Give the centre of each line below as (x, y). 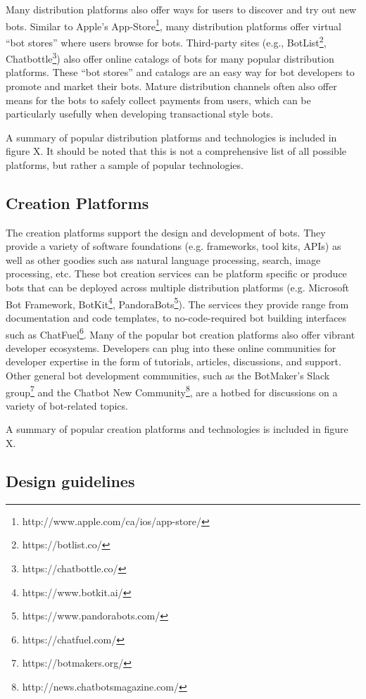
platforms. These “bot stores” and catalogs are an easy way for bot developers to (180, 72)
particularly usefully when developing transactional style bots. (140, 114)
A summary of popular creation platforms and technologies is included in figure (177, 429)
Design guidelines (70, 480)
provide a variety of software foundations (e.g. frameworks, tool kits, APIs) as (173, 246)
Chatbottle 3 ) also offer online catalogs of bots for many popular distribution (170, 57)
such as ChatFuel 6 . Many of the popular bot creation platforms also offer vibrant (181, 333)
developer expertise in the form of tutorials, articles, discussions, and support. (173, 361)
